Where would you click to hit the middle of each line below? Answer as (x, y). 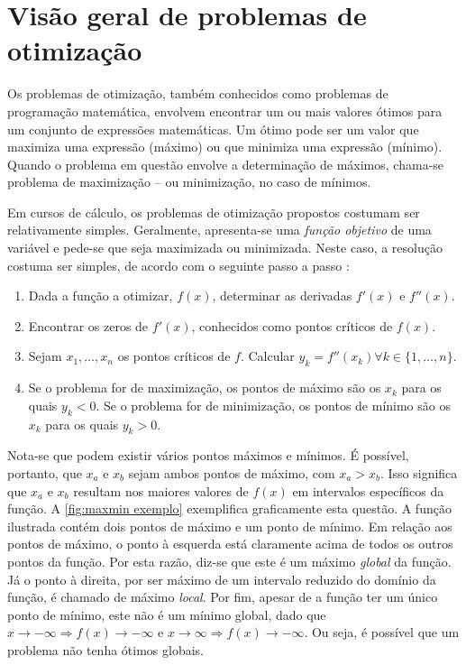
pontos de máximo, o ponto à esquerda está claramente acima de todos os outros (230, 544)
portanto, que (45, 473)
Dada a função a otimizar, (101, 296)
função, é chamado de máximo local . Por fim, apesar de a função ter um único (223, 597)
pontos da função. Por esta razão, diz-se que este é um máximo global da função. (229, 561)
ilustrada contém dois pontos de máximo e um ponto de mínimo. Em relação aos (230, 526)
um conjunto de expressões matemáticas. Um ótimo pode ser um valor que (213, 129)
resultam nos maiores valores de (161, 490)
